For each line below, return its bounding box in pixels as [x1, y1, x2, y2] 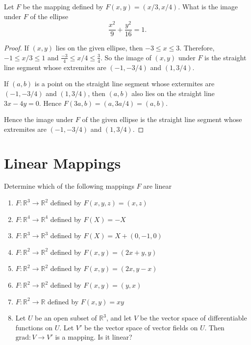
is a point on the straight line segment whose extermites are [34, 78, 215, 89]
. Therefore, [179, 43, 215, 53]
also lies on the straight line [131, 88, 215, 98]
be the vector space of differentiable [140, 313, 247, 323]
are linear [143, 181, 172, 191]
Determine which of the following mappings [4, 181, 134, 191]
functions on [15, 322, 52, 332]
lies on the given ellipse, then [55, 43, 143, 53]
